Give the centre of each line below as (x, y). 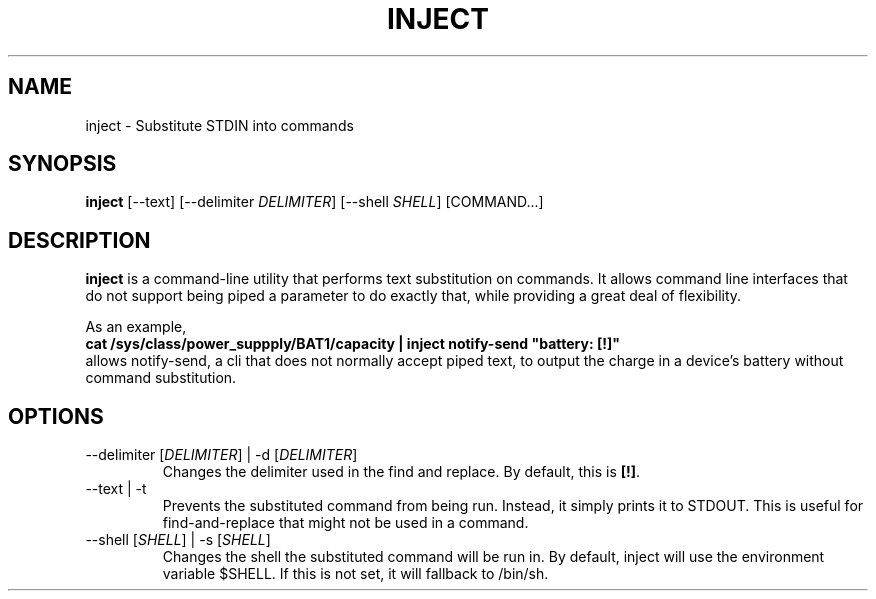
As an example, (136, 327)
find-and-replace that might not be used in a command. (345, 523)
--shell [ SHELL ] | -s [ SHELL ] (178, 540)
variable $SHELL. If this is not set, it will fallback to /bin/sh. (355, 574)
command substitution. (161, 378)
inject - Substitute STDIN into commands (219, 125)
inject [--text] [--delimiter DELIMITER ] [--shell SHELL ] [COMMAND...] (314, 202)
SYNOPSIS (62, 164)
